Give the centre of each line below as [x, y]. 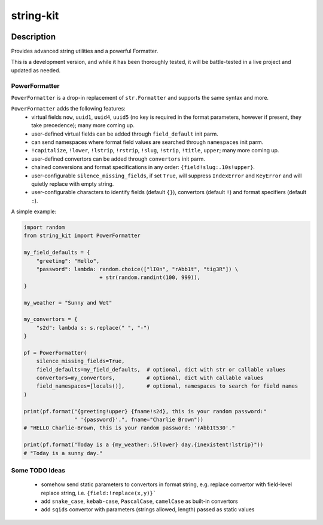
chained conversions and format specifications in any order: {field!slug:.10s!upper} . [143, 167]
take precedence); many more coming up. [83, 125]
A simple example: [34, 211]
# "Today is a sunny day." [63, 453]
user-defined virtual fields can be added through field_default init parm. [125, 134]
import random [44, 228]
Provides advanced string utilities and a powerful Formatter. [85, 51]
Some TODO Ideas [38, 470]
